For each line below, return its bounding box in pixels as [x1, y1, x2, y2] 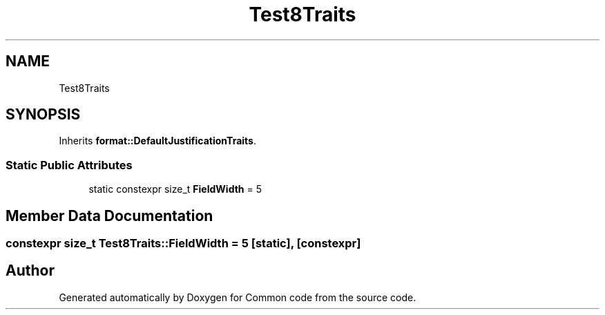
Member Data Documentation [6, 207, 213, 225]
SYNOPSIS [6, 106, 81, 124]
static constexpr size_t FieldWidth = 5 [88, 183, 262, 195]
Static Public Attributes [6, 157, 133, 172]
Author [6, 262, 55, 280]
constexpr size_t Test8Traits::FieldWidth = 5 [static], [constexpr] [6, 236, 361, 251]
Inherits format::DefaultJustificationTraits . [59, 135, 256, 147]
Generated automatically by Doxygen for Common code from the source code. [59, 291, 416, 303]
